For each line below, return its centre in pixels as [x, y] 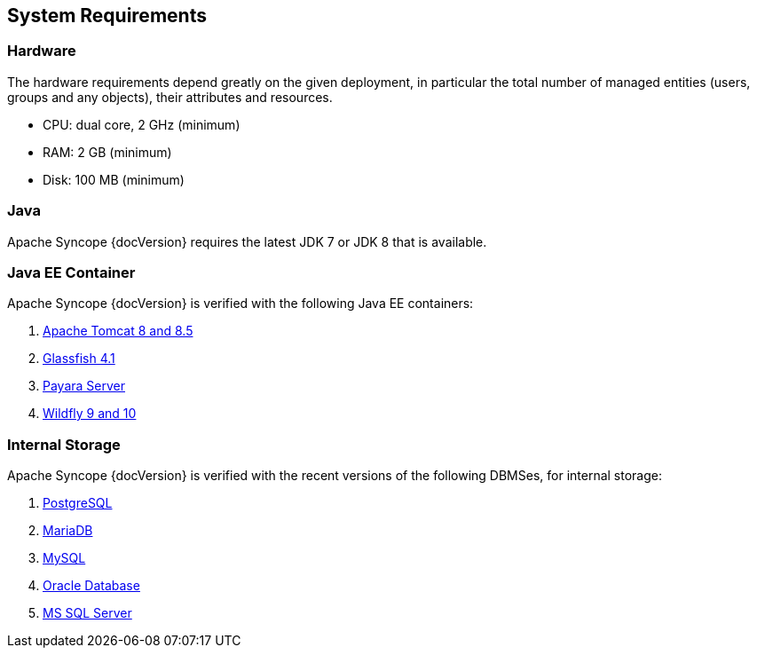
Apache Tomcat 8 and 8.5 [118, 331]
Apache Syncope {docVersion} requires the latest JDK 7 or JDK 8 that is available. [247, 241]
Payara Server [84, 386]
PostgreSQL [78, 503]
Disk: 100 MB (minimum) [114, 179]
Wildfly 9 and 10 [90, 414]
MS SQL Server [87, 613]
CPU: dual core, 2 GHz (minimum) [142, 124]
